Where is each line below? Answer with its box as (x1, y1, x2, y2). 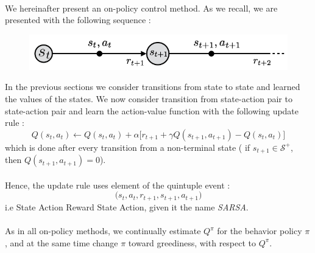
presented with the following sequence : (5, 13, 151, 26)
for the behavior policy (217, 224, 302, 237)
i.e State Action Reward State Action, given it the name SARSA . (5, 200, 249, 213)
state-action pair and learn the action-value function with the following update (5, 104, 299, 117)
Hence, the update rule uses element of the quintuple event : (5, 178, 230, 191)
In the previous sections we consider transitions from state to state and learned (5, 80, 300, 93)
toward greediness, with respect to (128, 236, 257, 249)
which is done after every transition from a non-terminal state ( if (5, 140, 250, 153)
